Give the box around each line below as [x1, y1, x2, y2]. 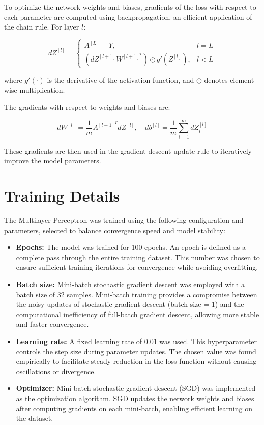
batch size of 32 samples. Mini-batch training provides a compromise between [16, 289, 257, 299]
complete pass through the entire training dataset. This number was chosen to [16, 251, 260, 262]
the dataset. [16, 413, 53, 423]
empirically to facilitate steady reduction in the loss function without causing [16, 356, 257, 366]
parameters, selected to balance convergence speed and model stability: [4, 224, 225, 235]
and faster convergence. [16, 319, 89, 329]
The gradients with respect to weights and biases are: [4, 101, 170, 112]
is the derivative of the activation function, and [47, 74, 194, 85]
